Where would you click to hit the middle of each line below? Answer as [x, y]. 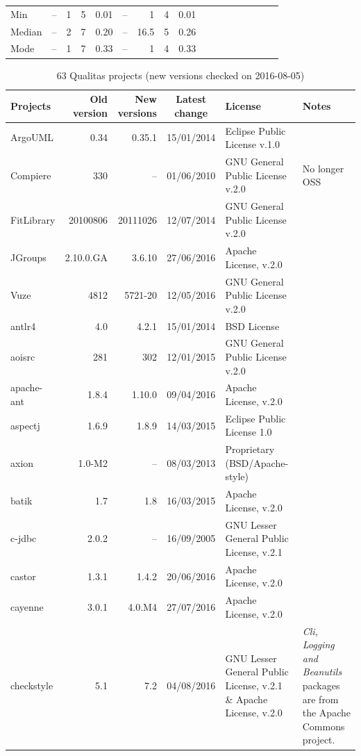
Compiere [31, 175]
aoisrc [23, 356]
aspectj [25, 425]
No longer [323, 168]
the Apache [326, 713]
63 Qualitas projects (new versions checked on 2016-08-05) [180, 75]
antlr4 [23, 326]
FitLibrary [33, 219]
